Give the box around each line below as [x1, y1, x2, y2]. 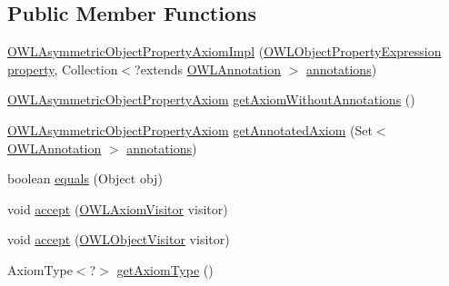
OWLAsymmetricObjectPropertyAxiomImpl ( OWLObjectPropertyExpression [7, 42, 442, 61]
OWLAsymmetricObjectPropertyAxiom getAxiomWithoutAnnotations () [7, 90, 415, 109]
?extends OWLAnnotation [135, 59, 281, 78]
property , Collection [7, 59, 118, 78]
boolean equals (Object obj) [7, 169, 163, 188]
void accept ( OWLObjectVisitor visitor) [7, 230, 230, 249]
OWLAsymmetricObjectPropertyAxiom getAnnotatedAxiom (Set [7, 120, 373, 139]
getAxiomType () [116, 260, 214, 279]
